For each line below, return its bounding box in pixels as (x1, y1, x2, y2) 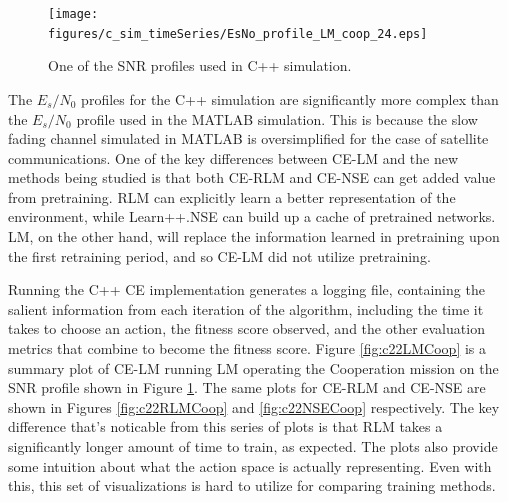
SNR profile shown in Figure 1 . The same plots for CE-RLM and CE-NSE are (8, 377, 486, 398)
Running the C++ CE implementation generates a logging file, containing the (8, 279, 485, 300)
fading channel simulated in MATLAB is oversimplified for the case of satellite (8, 128, 489, 149)
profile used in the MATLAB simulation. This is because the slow (76, 108, 478, 129)
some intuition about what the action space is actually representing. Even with (8, 455, 492, 476)
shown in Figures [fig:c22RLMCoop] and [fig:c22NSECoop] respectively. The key (8, 396, 500, 417)
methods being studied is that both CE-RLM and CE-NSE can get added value (8, 167, 496, 188)
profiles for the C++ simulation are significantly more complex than (81, 88, 499, 109)
